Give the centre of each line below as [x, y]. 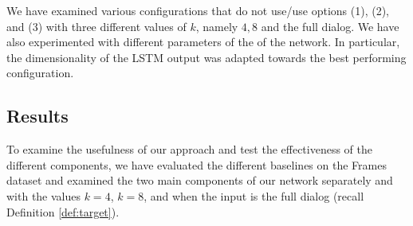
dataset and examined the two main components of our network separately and [200, 180]
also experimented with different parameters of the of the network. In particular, [203, 42]
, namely [217, 26]
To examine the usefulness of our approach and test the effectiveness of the [189, 149]
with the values [44, 195]
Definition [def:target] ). [63, 211]
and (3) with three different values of [96, 26]
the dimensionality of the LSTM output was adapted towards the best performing [206, 57]
